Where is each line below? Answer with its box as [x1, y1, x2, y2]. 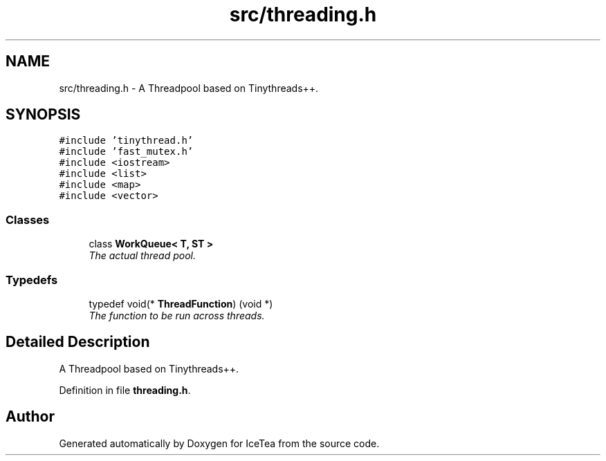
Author [6, 408, 55, 426]
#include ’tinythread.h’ [59, 135, 194, 147]
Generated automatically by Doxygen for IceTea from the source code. [59, 437, 380, 449]
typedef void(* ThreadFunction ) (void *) [89, 297, 273, 310]
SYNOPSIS [6, 106, 81, 124]
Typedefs [6, 272, 58, 287]
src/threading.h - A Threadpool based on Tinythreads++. [59, 82, 319, 94]
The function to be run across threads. [89, 309, 265, 321]
